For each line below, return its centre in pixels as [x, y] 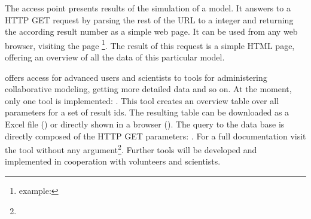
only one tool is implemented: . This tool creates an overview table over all [142, 100]
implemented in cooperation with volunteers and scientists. [113, 161]
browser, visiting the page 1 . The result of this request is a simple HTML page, [150, 44]
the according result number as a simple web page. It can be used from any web [151, 31]
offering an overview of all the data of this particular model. [115, 57]
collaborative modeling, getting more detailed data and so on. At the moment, [148, 89]
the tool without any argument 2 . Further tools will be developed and [131, 149]
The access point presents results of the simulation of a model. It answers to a [148, 8]
